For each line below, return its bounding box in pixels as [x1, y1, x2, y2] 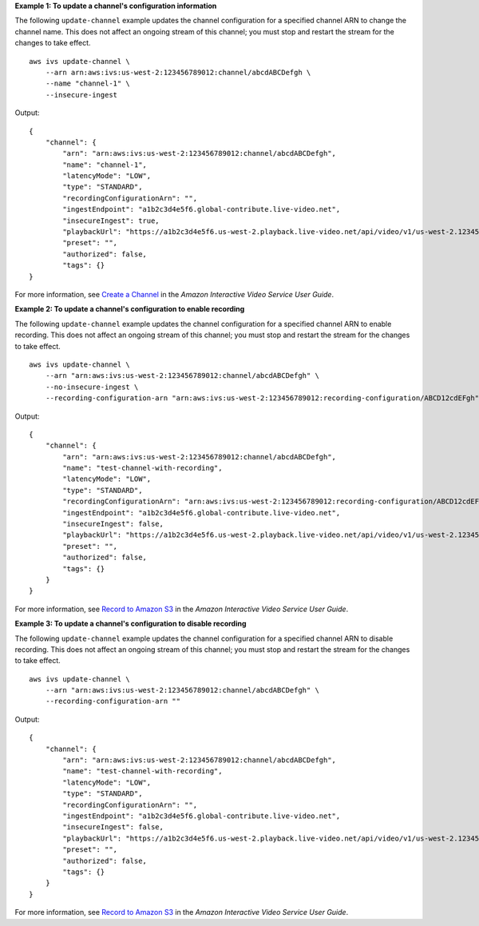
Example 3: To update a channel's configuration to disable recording [14, 619, 247, 629]
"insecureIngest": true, [62, 216, 160, 225]
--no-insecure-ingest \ [45, 382, 139, 391]
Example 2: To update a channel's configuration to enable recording [14, 304, 245, 314]
